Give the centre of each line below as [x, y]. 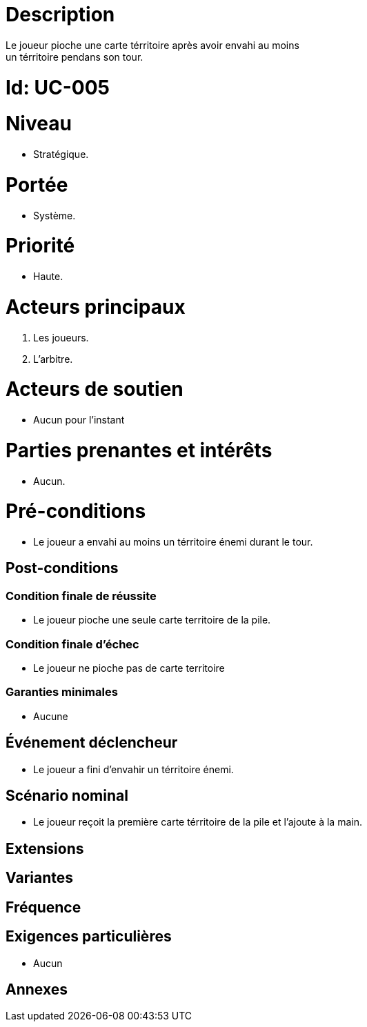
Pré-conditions [76, 511]
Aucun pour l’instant [79, 420]
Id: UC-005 [58, 87]
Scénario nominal [67, 795]
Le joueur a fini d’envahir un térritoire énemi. [133, 769]
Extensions [45, 848]
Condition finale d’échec [72, 644]
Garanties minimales [62, 692]
